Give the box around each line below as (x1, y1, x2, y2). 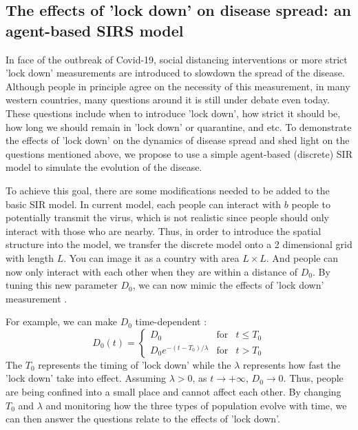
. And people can (266, 250, 339, 265)
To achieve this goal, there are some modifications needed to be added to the (6, 183, 330, 197)
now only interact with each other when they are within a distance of (6, 264, 298, 278)
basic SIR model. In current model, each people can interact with (6, 196, 282, 211)
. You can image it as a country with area (63, 250, 240, 265)
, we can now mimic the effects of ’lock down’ (132, 278, 324, 292)
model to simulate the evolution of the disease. (6, 160, 202, 174)
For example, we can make (6, 314, 117, 329)
